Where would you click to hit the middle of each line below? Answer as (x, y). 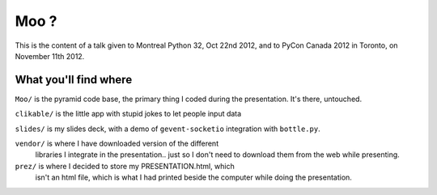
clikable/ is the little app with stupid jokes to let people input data (128, 114)
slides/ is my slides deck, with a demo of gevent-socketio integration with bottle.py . (168, 129)
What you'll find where (74, 80)
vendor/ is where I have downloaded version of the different (117, 144)
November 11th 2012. (50, 56)
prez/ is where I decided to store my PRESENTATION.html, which (125, 166)
